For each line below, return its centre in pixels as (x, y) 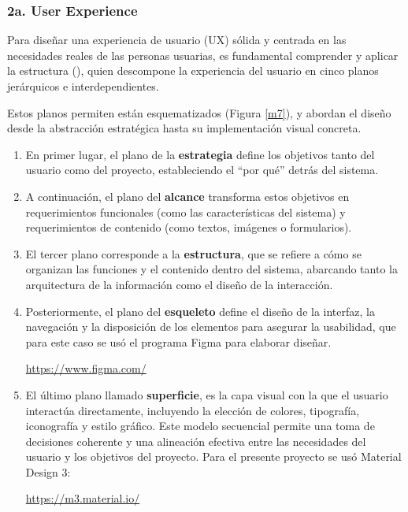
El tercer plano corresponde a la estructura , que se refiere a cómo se (193, 253)
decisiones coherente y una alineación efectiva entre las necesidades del (196, 441)
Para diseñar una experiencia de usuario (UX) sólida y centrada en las (177, 40)
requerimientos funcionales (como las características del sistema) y (185, 211)
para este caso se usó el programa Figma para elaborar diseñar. (178, 341)
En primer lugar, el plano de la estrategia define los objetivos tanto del (200, 154)
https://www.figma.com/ (86, 368)
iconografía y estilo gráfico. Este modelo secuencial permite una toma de (200, 426)
